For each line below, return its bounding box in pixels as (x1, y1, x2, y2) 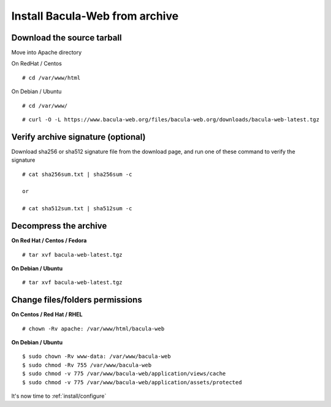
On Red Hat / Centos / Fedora (11, 237, 87, 245)
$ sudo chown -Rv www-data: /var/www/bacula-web (22, 353, 171, 360)
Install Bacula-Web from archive (11, 9, 179, 23)
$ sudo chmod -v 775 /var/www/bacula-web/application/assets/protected (22, 379, 242, 386)
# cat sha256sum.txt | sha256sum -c (22, 170, 132, 178)
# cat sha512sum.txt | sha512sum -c (22, 205, 132, 212)
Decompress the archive (11, 221, 107, 231)
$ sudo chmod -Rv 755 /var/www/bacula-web (22, 362, 152, 368)
